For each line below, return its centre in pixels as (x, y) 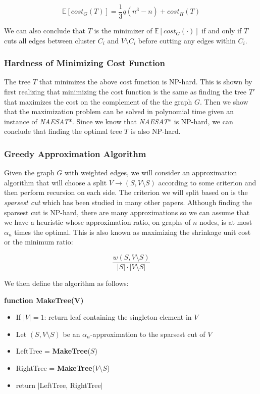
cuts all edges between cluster (50, 40)
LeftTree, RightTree (70, 385)
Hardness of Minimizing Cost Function (85, 63)
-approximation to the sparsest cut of (148, 334)
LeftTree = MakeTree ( (53, 351)
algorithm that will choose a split (56, 182)
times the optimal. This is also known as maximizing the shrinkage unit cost (133, 232)
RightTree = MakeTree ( (56, 368)
